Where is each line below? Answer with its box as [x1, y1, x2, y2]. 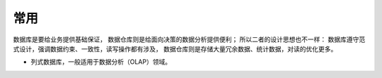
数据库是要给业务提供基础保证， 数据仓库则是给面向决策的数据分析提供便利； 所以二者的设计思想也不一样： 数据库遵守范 [13, 35, 366, 44]
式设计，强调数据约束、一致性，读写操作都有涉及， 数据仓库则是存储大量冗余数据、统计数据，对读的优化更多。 [13, 44, 337, 53]
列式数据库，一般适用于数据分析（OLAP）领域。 [30, 58, 172, 66]
